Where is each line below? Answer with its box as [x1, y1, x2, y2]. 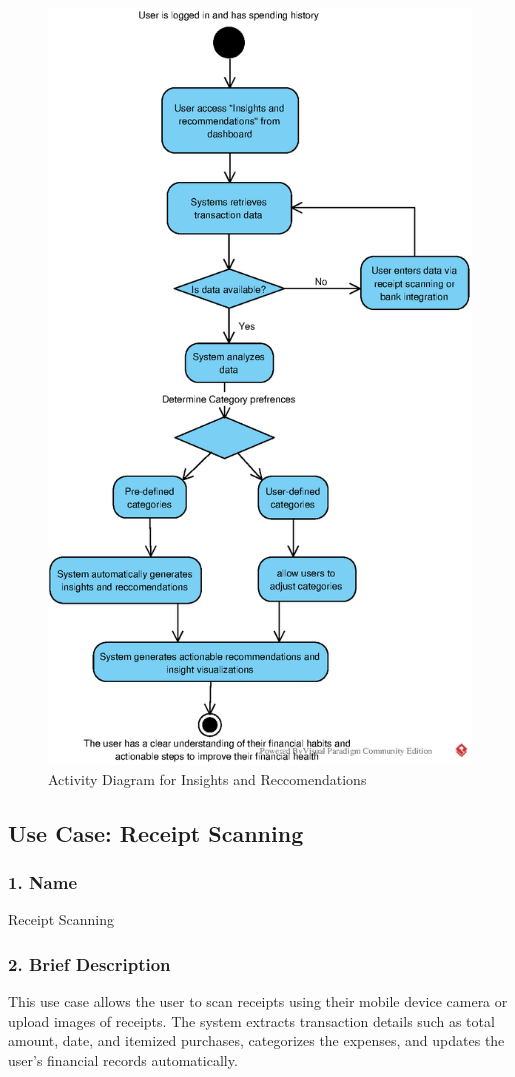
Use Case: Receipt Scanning [8, 817, 304, 848]
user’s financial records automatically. [8, 1049, 238, 1070]
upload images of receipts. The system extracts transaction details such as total [8, 1010, 495, 1031]
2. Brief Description [8, 951, 171, 976]
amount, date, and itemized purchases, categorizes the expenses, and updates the [8, 1030, 505, 1051]
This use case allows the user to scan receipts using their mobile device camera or [8, 990, 508, 1011]
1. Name [8, 869, 78, 894]
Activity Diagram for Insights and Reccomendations [48, 768, 367, 789]
